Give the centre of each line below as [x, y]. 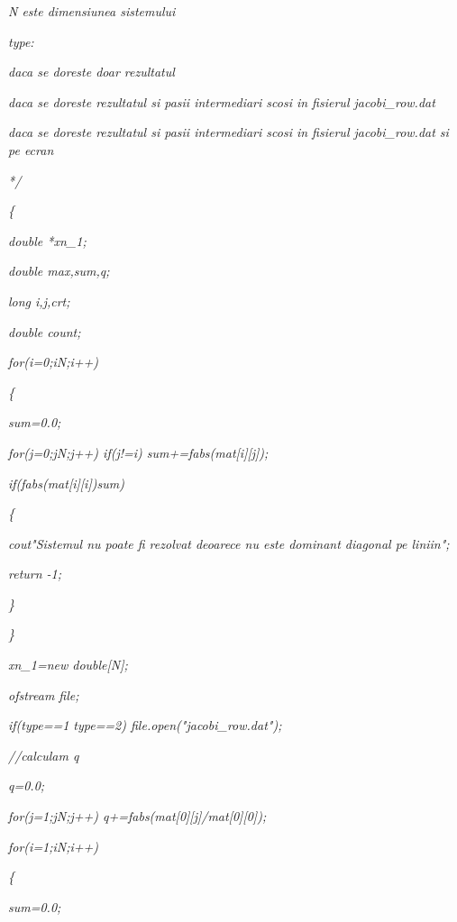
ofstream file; [44, 694]
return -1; [35, 574]
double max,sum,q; [59, 271]
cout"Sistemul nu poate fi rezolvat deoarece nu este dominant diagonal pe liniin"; [229, 543]
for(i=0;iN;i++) [54, 362]
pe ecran [31, 149]
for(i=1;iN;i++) [54, 846]
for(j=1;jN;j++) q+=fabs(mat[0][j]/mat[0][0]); [137, 816]
